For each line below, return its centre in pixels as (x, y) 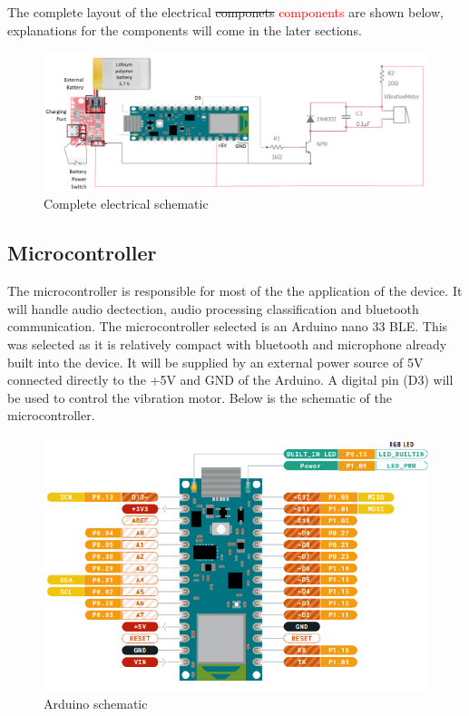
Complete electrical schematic (126, 204)
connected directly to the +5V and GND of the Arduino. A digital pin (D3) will (230, 380)
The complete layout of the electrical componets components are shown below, (225, 12)
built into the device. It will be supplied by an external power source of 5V (215, 362)
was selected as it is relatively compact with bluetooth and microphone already (227, 343)
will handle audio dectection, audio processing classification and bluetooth (213, 308)
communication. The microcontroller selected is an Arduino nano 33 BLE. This (228, 326)
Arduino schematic (96, 704)
